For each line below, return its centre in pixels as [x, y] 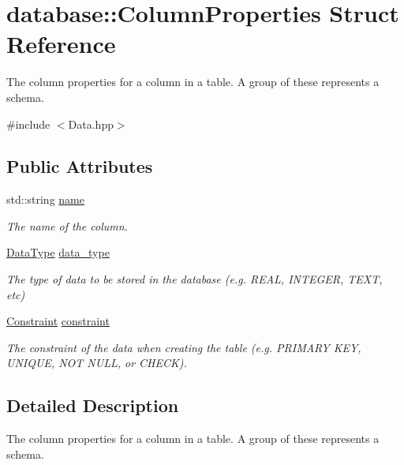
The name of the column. [67, 225]
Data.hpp [91, 124]
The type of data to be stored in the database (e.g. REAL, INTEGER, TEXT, [195, 279]
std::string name [45, 199]
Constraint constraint [58, 321]
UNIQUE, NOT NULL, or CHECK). [97, 363]
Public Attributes [80, 166]
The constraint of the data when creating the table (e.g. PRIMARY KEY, [184, 347]
